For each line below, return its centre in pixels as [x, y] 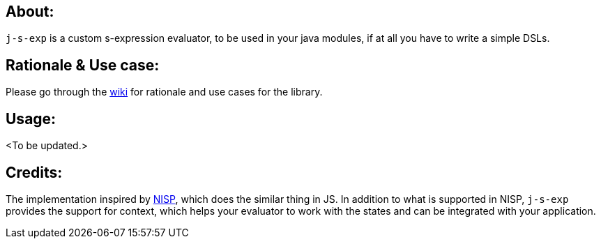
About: [30, 12]
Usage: [31, 119]
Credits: [34, 172]
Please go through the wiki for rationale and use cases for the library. [164, 92]
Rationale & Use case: [83, 65]
